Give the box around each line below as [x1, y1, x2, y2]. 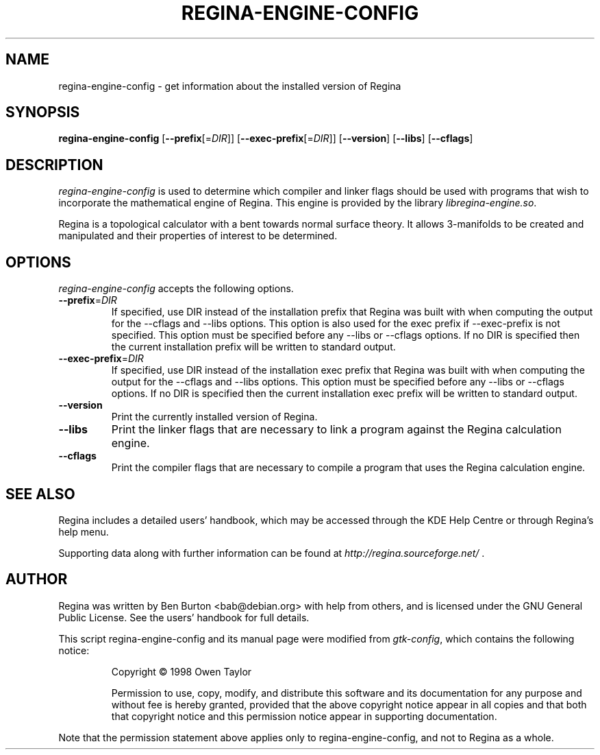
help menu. [58, 525, 109, 538]
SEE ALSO [5, 485, 75, 503]
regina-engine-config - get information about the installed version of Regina [58, 80, 401, 92]
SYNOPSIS [5, 104, 80, 121]
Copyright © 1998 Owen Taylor [111, 665, 252, 678]
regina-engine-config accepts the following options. [58, 283, 294, 295]
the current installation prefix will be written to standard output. [111, 341, 396, 353]
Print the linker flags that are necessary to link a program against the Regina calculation [111, 422, 562, 437]
